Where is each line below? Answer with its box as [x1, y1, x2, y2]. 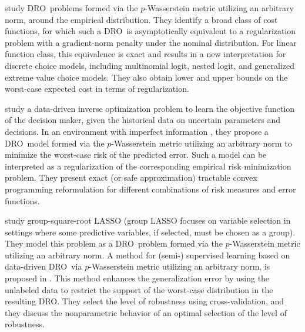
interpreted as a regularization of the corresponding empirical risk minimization [5, 160, 291, 172]
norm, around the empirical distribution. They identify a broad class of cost [5, 13, 278, 25]
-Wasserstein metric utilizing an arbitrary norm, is [89, 260, 270, 273]
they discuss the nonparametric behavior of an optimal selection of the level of [5, 306, 287, 318]
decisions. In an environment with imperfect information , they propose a [5, 125, 269, 137]
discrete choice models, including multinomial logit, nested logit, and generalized [5, 59, 295, 71]
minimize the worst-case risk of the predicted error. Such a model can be [5, 148, 267, 161]
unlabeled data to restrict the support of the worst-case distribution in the [5, 283, 273, 296]
